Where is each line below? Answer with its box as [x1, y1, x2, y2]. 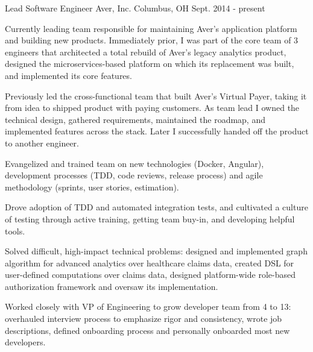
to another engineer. [5, 136, 79, 149]
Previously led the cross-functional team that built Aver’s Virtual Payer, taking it [5, 89, 307, 102]
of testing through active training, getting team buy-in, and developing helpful [5, 212, 295, 225]
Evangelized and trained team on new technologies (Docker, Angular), [5, 157, 264, 169]
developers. [5, 336, 46, 348]
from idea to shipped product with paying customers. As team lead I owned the [5, 101, 300, 114]
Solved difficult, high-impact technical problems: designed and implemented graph [5, 245, 308, 257]
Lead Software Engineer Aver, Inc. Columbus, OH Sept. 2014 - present [5, 2, 265, 14]
